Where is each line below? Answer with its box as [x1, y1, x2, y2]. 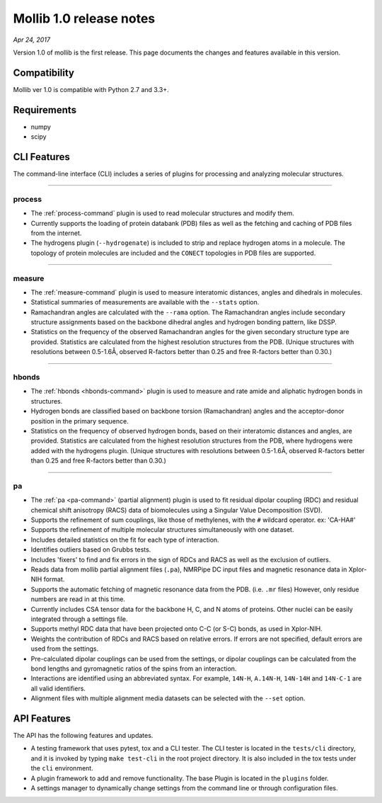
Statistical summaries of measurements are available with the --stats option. [30, 298, 260, 307]
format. [43, 575, 65, 583]
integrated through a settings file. [30, 615, 128, 623]
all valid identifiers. [30, 684, 86, 693]
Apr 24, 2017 [13, 35, 51, 44]
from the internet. [30, 229, 82, 237]
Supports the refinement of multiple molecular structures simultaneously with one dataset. [30, 525, 294, 534]
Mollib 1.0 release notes [13, 11, 156, 26]
